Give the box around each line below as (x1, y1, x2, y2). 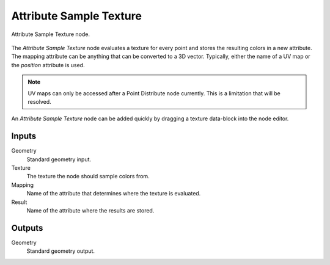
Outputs (11, 223, 43, 233)
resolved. (28, 98, 51, 105)
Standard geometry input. (26, 156, 92, 163)
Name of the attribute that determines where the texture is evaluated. (26, 190, 201, 197)
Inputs (11, 131, 37, 142)
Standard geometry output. (26, 247, 95, 255)
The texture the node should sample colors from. (26, 173, 150, 180)
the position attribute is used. (11, 61, 85, 68)
